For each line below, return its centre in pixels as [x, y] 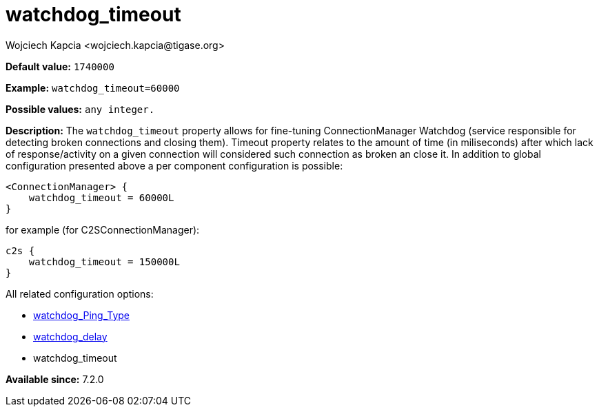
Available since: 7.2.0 [55, 379]
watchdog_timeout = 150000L [104, 261]
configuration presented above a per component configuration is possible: [174, 165]
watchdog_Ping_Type [81, 315]
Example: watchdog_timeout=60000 [93, 87]
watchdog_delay [70, 336]
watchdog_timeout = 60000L [101, 197]
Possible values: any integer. [80, 109]
